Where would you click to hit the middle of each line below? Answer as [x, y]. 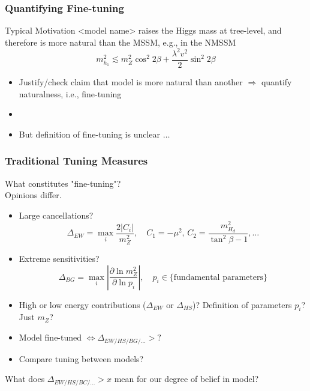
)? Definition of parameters [242, 304]
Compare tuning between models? [81, 358]
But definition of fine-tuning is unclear [90, 134]
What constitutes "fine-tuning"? [63, 183]
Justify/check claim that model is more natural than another [131, 81]
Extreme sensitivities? [59, 259]
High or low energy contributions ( [82, 304]
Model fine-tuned [50, 337]
